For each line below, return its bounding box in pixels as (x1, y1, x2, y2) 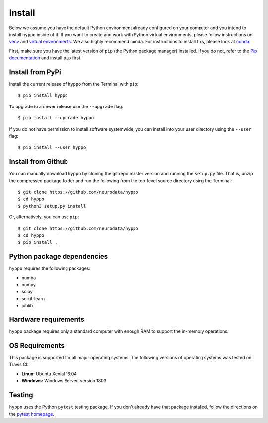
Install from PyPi (9, 68, 62, 76)
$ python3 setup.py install (18, 203, 86, 209)
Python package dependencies (9, 252, 108, 261)
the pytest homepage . (9, 411, 55, 417)
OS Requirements (9, 341, 65, 350)
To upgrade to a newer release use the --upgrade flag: (9, 104, 124, 109)
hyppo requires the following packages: (9, 265, 91, 271)
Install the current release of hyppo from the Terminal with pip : (9, 81, 139, 87)
